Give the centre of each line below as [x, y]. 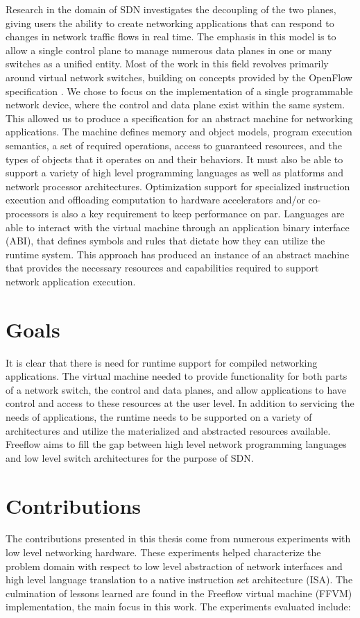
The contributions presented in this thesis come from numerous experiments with [178, 538]
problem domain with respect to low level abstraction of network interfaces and [174, 566]
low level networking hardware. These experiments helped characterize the [163, 552]
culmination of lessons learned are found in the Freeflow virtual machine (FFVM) [179, 593]
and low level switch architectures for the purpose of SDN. [130, 457]
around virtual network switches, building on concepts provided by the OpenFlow [179, 77]
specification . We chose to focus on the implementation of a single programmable [179, 91]
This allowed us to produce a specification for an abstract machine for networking [179, 118]
